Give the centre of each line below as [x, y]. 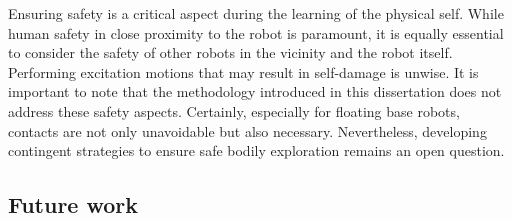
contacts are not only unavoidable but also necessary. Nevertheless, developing [247, 130]
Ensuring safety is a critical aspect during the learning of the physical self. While [256, 13]
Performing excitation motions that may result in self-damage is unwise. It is [243, 71]
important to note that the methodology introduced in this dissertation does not [255, 91]
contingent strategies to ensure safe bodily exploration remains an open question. [256, 150]
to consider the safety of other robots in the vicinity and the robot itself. [230, 52]
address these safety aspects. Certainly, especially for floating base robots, [234, 110]
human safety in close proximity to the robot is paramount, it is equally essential [256, 32]
